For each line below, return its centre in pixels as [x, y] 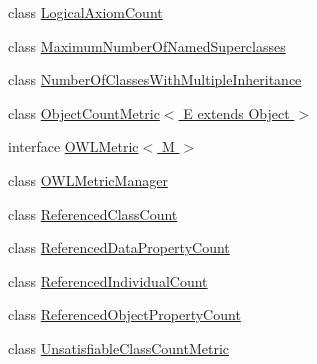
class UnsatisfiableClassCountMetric [118, 347]
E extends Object [236, 112]
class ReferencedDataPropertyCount [119, 247]
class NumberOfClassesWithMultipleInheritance [155, 79]
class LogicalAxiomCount [85, 12]
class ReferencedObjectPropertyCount [124, 314]
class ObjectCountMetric [84, 112]
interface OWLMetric [73, 146]
